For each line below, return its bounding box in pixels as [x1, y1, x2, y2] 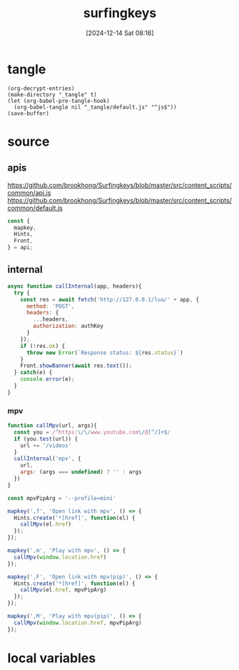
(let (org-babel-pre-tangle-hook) [7, 97, 111, 104]
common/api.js [7, 188, 51, 197]
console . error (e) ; [20, 376, 75, 383]
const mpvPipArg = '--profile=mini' [7, 494, 116, 501]
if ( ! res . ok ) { [20, 342, 66, 349]
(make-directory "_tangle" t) [7, 91, 98, 98]
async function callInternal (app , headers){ [7, 282, 142, 290]
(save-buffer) [7, 109, 50, 117]
